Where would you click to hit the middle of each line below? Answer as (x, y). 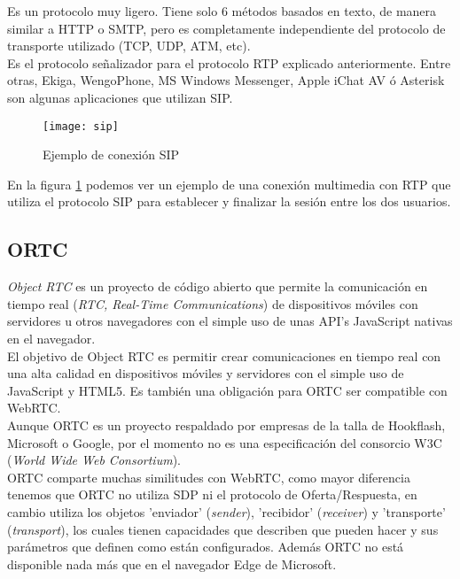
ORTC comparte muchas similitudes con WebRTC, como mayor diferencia (209, 477)
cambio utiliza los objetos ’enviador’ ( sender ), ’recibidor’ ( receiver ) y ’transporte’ (226, 511)
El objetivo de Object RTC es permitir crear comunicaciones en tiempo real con (224, 355)
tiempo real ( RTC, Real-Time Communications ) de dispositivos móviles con (213, 303)
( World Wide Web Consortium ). (94, 460)
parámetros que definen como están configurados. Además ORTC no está (206, 547)
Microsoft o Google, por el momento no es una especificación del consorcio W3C (225, 442)
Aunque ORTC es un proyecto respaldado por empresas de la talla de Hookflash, (226, 425)
